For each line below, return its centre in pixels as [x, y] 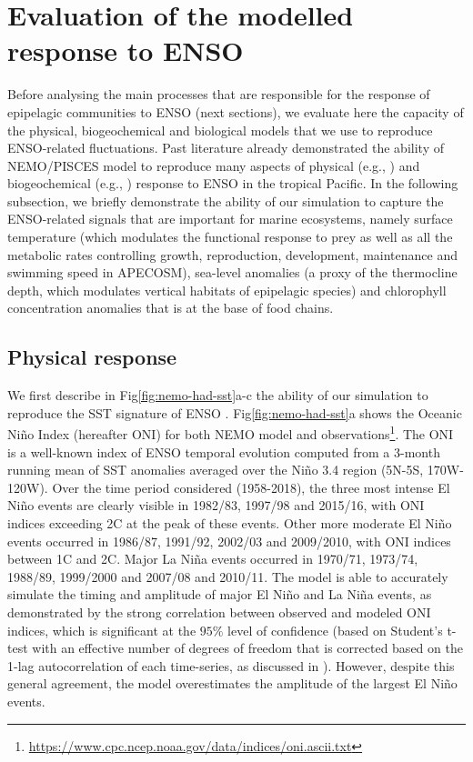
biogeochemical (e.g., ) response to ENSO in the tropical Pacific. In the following [233, 183]
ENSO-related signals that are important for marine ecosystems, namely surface [230, 219]
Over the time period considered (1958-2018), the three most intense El [251, 487]
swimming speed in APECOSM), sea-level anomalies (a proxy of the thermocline [232, 272]
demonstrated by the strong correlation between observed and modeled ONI [219, 612]
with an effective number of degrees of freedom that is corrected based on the [247, 648]
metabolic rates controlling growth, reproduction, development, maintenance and [232, 254]
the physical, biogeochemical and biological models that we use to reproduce [220, 130]
